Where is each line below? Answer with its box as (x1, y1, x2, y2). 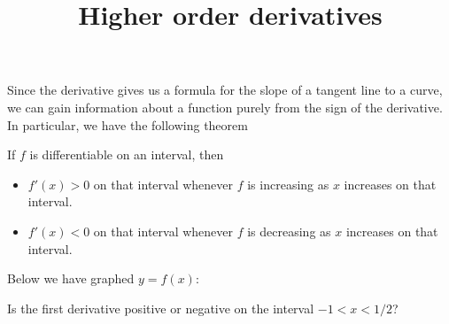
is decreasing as (247, 221, 331, 240)
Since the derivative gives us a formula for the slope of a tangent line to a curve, (7, 81, 443, 99)
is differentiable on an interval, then (29, 145, 224, 164)
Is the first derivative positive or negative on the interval (7, 298, 314, 317)
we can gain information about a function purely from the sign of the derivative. (7, 97, 443, 116)
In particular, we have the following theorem (7, 115, 248, 134)
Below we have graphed (7, 269, 135, 288)
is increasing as (247, 174, 329, 193)
